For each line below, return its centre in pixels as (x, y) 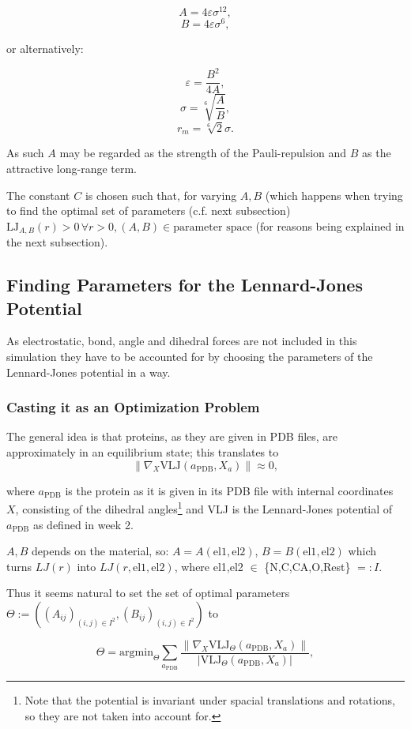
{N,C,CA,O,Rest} (307, 566)
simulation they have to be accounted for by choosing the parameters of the (190, 357)
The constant (38, 195)
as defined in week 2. (83, 524)
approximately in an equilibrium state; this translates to (143, 452)
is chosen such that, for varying (161, 195)
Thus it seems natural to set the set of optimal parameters (148, 593)
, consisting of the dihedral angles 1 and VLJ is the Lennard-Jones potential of (204, 507)
